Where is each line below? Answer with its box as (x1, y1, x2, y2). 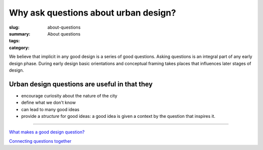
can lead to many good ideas (21, 106, 80, 112)
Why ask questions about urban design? (9, 7, 176, 18)
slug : (9, 24, 19, 30)
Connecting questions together (9, 138, 72, 144)
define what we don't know (21, 100, 76, 106)
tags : (9, 38, 20, 44)
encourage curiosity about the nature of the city (21, 93, 118, 98)
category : (9, 44, 30, 51)
